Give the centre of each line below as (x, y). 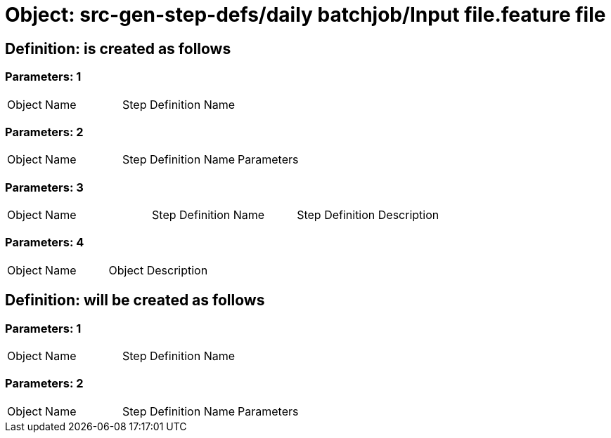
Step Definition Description (368, 215)
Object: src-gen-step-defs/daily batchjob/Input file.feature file (305, 15)
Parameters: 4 (45, 243)
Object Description (158, 270)
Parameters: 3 (44, 187)
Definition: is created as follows (118, 48)
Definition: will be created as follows (135, 300)
